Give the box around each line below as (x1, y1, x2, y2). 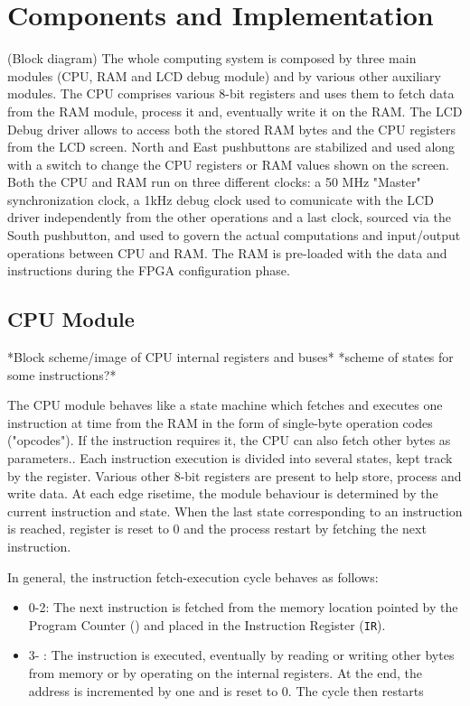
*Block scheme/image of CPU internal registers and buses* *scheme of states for (7, 348, 454, 367)
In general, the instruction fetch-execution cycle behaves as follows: (7, 567, 379, 586)
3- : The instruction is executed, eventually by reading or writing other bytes (28, 646, 455, 664)
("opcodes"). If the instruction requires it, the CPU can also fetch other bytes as (7, 431, 451, 450)
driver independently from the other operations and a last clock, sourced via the (7, 208, 451, 227)
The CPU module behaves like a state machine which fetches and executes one (7, 395, 443, 414)
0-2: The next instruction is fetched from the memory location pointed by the (28, 598, 458, 617)
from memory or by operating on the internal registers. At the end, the (28, 664, 422, 683)
